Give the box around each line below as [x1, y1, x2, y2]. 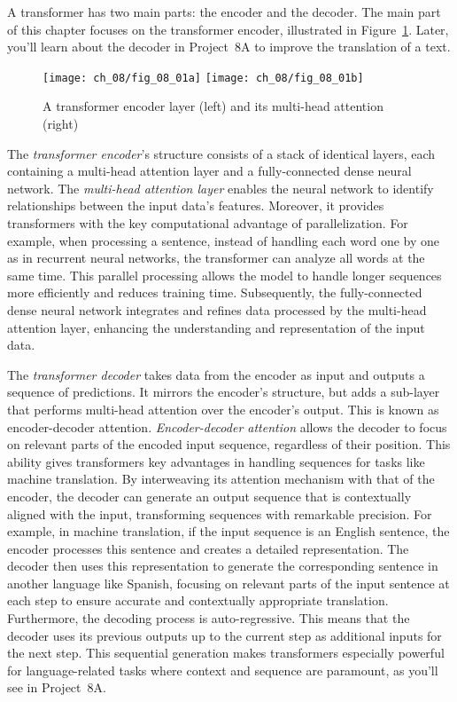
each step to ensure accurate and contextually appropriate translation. [7, 591, 389, 610]
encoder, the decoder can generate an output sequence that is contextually [7, 486, 412, 505]
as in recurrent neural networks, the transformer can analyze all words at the [7, 248, 425, 267]
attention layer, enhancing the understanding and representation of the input [7, 318, 425, 336]
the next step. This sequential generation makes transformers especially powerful [7, 643, 445, 662]
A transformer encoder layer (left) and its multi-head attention [43, 97, 383, 115]
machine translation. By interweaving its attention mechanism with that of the [7, 469, 435, 488]
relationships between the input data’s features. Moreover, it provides [7, 196, 384, 215]
